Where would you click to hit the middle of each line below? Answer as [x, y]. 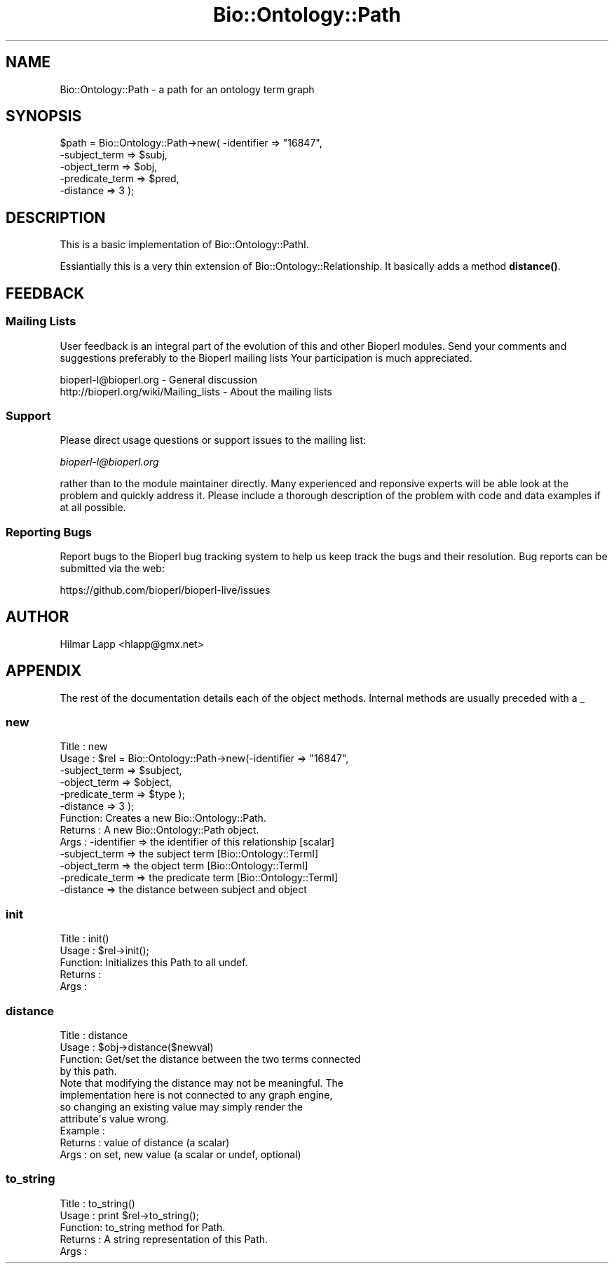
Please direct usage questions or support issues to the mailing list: [213, 440]
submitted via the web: [112, 568]
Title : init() [84, 939]
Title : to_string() [97, 1203]
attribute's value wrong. [115, 1118]
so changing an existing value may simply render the [181, 1106]
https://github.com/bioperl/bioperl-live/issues [165, 590]
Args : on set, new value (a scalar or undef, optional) [180, 1154]
